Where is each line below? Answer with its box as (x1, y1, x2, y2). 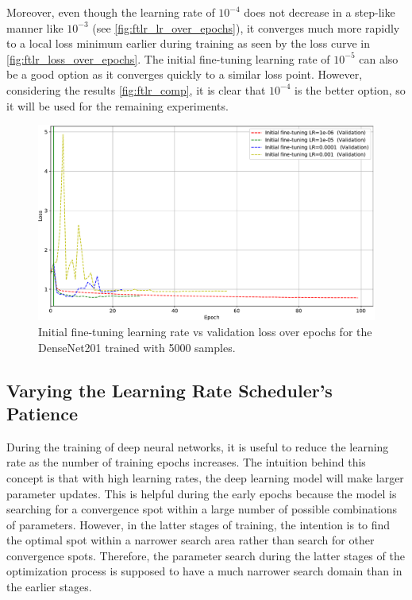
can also (359, 50, 399, 67)
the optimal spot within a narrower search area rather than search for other (6, 532, 375, 548)
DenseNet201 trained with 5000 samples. (38, 339, 236, 355)
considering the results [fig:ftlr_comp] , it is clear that (6, 81, 266, 98)
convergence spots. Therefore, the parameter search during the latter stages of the (6, 547, 405, 563)
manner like (6, 19, 64, 36)
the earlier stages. (6, 579, 92, 595)
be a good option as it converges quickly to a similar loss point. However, (6, 66, 363, 83)
